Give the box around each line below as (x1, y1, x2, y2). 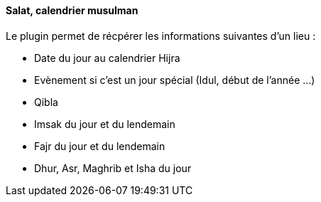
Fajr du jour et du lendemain (34, 139, 165, 152)
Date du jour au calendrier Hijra (34, 51, 180, 64)
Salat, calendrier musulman (6, 4, 138, 16)
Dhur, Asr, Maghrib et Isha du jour (34, 161, 192, 174)
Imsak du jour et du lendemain (34, 117, 175, 130)
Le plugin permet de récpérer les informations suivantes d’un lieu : (6, 29, 316, 42)
